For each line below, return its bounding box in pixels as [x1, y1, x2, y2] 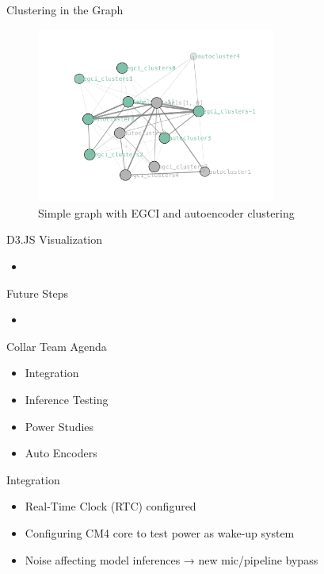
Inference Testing [25, 391, 109, 407]
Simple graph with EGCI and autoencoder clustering [38, 204, 295, 221]
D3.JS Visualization [6, 231, 103, 248]
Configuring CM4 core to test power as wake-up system [25, 524, 295, 541]
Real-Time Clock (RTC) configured [25, 498, 196, 514]
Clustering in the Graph [6, 2, 124, 17]
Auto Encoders [25, 445, 97, 461]
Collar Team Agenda [6, 337, 107, 354]
